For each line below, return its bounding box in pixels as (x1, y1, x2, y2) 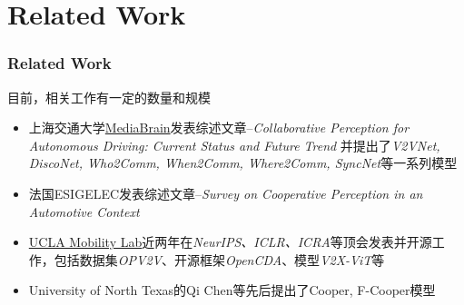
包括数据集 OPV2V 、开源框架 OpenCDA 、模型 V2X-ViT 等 (54, 250, 385, 269)
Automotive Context (28, 202, 140, 221)
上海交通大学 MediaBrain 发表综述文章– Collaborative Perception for (28, 118, 410, 137)
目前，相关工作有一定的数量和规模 (7, 87, 211, 106)
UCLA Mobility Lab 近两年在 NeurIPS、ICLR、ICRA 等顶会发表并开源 (28, 232, 432, 251)
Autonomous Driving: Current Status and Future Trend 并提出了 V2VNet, (28, 135, 440, 154)
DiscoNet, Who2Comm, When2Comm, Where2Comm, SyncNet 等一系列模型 (28, 153, 458, 172)
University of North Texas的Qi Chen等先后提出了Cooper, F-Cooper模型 (28, 280, 436, 300)
